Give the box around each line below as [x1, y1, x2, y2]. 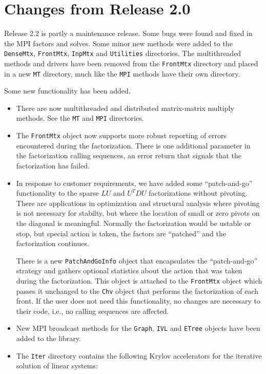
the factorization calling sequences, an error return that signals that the [16, 150, 242, 161]
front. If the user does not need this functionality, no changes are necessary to [16, 295, 261, 306]
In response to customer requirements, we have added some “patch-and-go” [16, 177, 253, 188]
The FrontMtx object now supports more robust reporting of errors [16, 130, 227, 141]
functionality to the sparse [16, 188, 99, 198]
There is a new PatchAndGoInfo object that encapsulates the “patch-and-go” [16, 255, 258, 266]
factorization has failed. [16, 160, 90, 171]
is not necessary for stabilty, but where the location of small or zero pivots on [16, 208, 260, 218]
